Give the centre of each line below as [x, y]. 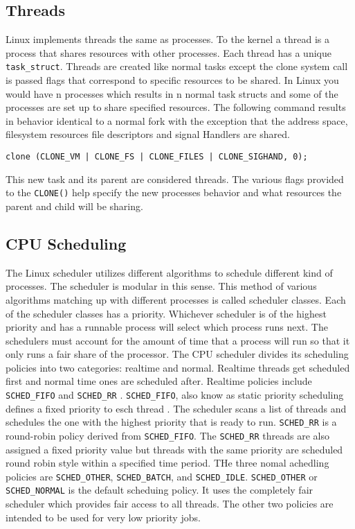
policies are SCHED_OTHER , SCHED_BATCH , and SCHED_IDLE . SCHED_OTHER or [162, 476]
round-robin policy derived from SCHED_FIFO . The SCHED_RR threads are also [168, 435]
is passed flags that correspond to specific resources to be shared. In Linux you [172, 80]
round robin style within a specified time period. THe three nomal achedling [167, 463]
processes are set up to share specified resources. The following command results [176, 107]
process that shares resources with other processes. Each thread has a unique [169, 52]
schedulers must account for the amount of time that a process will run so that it [178, 340]
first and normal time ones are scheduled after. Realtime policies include [159, 381]
